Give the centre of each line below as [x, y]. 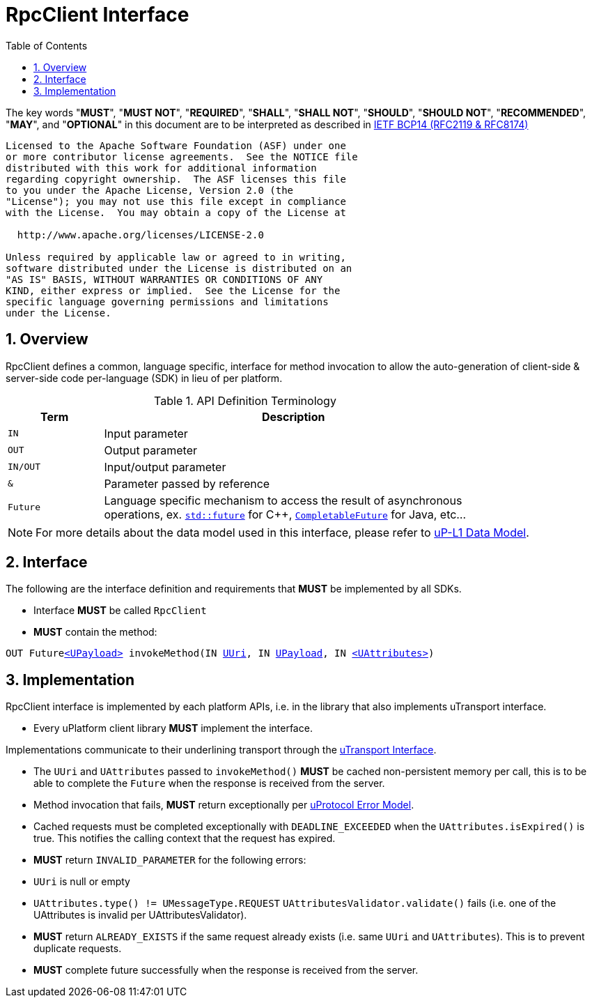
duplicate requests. [78, 949]
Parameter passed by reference [187, 483]
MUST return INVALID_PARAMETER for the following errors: [170, 860]
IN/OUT [24, 467]
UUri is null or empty [82, 882]
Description [293, 416]
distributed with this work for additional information [161, 168]
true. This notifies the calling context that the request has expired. [185, 839]
